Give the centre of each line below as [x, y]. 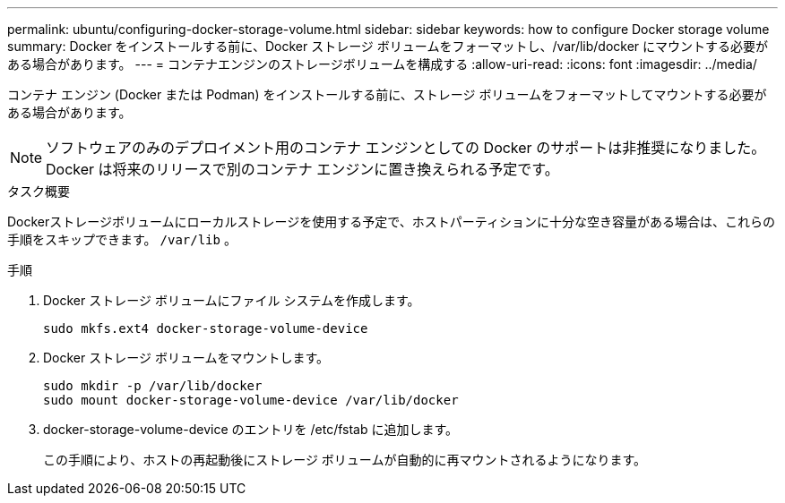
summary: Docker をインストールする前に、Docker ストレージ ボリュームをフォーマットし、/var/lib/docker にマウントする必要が [388, 46]
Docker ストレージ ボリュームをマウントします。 [186, 358]
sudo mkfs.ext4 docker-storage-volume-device [206, 328]
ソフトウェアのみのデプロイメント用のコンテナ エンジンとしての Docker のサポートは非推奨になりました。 [406, 148]
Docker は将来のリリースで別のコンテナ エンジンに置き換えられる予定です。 [302, 169]
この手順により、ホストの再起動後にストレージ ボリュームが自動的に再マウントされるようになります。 [345, 460]
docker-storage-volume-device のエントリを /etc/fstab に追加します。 [251, 429]
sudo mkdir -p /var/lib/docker [153, 386]
